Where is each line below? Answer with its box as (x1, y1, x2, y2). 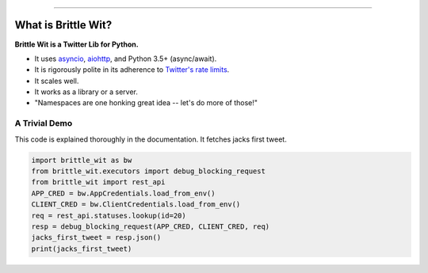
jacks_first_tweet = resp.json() (31, 233, 162, 242)
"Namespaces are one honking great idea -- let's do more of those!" (34, 98, 258, 108)
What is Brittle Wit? (14, 18, 113, 32)
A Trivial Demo (14, 118, 73, 129)
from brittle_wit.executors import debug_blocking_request (31, 166, 266, 176)
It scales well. (34, 76, 79, 85)
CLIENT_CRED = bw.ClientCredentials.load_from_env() (31, 200, 241, 209)
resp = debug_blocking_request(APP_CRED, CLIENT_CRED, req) (31, 222, 270, 231)
